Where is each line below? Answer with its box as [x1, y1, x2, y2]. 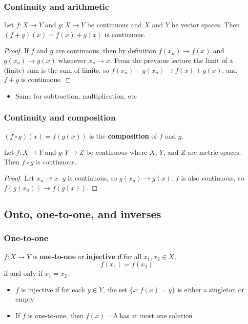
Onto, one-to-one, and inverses [4, 206, 161, 221]
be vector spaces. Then [171, 20, 240, 30]
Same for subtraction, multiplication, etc [15, 90, 137, 101]
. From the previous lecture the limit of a [110, 55, 233, 65]
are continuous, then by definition [55, 45, 156, 56]
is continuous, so [67, 173, 117, 183]
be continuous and [87, 20, 142, 30]
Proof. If [4, 45, 29, 56]
